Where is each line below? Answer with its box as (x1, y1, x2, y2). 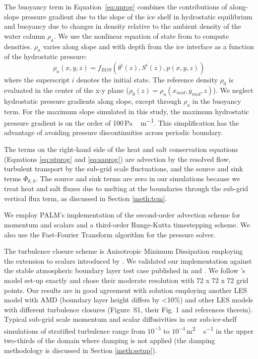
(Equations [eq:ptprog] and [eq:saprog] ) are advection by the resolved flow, (4, 153, 231, 164)
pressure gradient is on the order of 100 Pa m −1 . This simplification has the (4, 116, 239, 128)
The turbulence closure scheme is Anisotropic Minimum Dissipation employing (4, 246, 243, 256)
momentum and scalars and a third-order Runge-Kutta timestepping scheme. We (4, 219, 250, 230)
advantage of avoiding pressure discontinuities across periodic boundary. (4, 127, 223, 138)
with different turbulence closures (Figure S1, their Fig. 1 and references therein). (4, 304, 253, 314)
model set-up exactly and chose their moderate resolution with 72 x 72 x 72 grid (4, 275, 249, 285)
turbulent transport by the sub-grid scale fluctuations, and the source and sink (4, 163, 243, 174)
